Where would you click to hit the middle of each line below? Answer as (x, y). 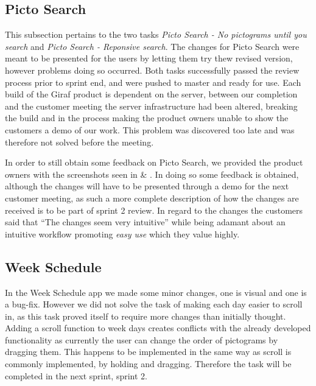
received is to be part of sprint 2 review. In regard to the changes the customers (154, 210)
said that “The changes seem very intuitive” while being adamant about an (145, 222)
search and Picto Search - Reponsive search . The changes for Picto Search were (152, 46)
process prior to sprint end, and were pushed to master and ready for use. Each (153, 82)
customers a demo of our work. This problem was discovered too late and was (150, 129)
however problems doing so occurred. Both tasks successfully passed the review (152, 70)
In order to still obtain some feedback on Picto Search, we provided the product (154, 162)
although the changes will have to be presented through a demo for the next (147, 186)
